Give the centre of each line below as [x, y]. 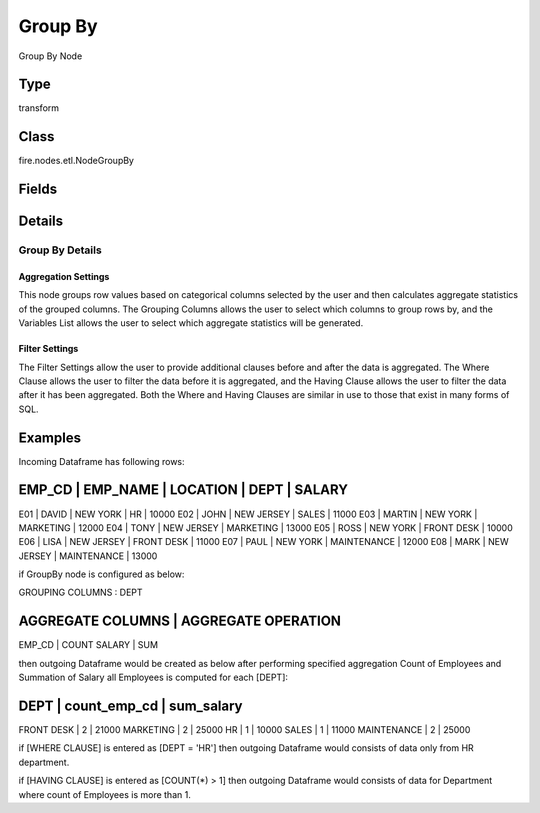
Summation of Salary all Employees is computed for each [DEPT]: [153, 677]
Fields [38, 189]
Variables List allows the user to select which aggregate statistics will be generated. [191, 323]
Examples [50, 437]
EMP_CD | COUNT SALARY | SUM [88, 645]
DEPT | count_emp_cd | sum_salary [130, 705]
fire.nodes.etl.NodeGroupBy [76, 161]
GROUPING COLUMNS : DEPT [81, 592]
